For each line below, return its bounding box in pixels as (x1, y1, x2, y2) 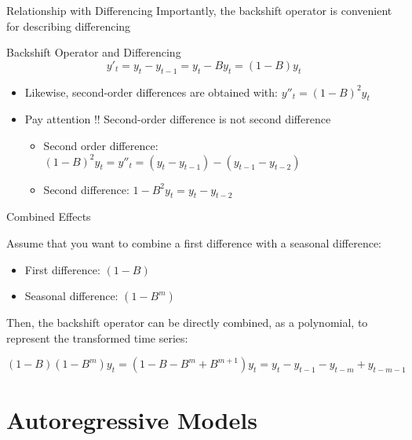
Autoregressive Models (6, 403, 257, 435)
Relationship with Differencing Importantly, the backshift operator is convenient (6, 2, 392, 18)
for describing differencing (6, 17, 131, 34)
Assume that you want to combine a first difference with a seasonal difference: (6, 234, 381, 251)
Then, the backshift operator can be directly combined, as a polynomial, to (6, 314, 368, 331)
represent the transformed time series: (6, 329, 188, 346)
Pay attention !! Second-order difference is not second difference (24, 111, 331, 127)
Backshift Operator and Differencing (6, 44, 181, 60)
